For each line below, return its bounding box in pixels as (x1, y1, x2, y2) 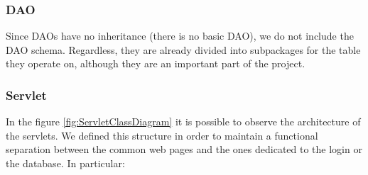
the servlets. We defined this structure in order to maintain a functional (6, 128, 318, 142)
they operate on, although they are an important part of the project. (6, 56, 305, 71)
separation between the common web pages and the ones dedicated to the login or (6, 142, 362, 157)
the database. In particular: (6, 156, 125, 170)
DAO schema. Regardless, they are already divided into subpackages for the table (6, 42, 361, 57)
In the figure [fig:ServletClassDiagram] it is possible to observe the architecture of (6, 114, 361, 129)
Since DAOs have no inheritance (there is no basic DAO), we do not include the (6, 28, 354, 43)
